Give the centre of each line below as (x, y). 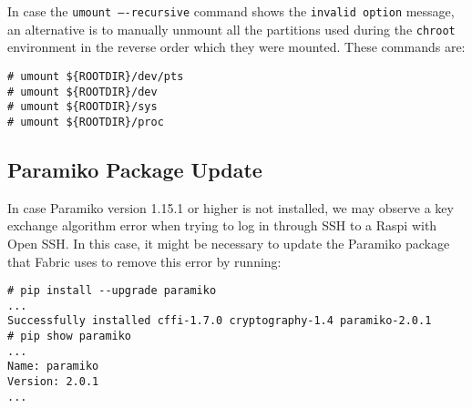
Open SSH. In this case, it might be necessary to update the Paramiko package (229, 243)
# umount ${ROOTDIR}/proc (86, 122)
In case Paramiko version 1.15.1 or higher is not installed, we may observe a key (231, 207)
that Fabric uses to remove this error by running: (144, 261)
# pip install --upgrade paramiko (112, 291)
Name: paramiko (53, 367)
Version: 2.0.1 (53, 382)
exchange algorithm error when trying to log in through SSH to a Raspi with (222, 225)
